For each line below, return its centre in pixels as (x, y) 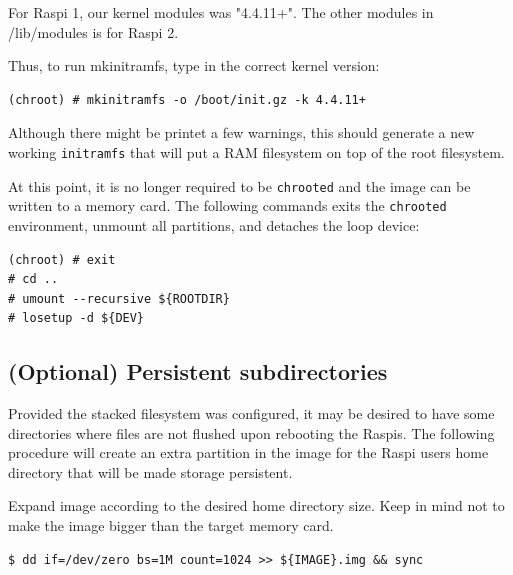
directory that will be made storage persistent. (150, 471)
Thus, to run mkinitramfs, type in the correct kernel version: (194, 65)
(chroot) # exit (62, 259)
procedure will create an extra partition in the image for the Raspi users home (248, 452)
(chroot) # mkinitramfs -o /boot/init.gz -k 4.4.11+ (187, 99)
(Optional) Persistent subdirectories (198, 371)
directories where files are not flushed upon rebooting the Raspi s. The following (251, 432)
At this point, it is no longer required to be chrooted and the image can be (239, 185)
